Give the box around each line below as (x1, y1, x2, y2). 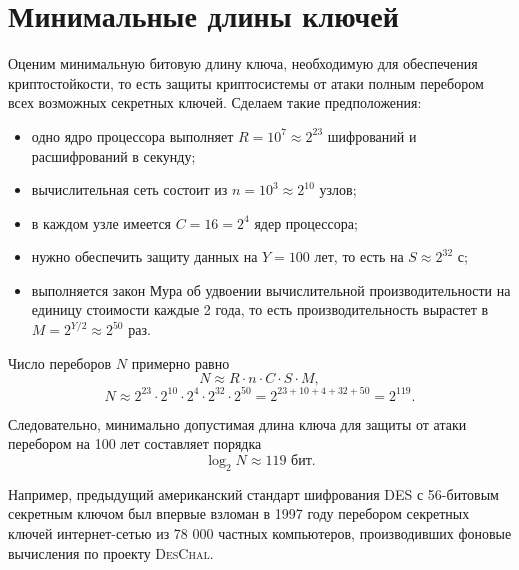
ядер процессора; (254, 212, 358, 233)
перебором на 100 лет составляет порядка (8, 433, 262, 454)
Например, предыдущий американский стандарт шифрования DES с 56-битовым (8, 483, 499, 504)
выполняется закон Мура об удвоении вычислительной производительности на (31, 279, 511, 300)
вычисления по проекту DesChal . (8, 542, 214, 563)
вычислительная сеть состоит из (31, 179, 228, 200)
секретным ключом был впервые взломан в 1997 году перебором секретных (8, 503, 470, 524)
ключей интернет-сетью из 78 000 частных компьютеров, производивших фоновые (8, 522, 512, 543)
